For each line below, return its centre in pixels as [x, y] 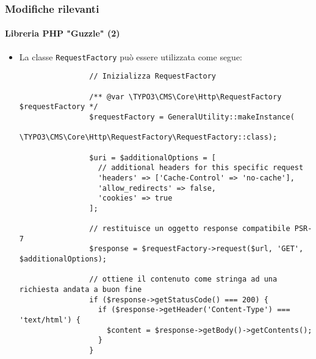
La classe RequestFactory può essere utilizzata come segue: [131, 56]
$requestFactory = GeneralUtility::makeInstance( [192, 117]
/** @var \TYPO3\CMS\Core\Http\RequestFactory [185, 97]
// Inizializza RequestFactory [153, 76]
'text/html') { [50, 320]
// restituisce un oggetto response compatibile [190, 229]
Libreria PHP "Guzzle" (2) [63, 33]
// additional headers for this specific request [201, 168]
